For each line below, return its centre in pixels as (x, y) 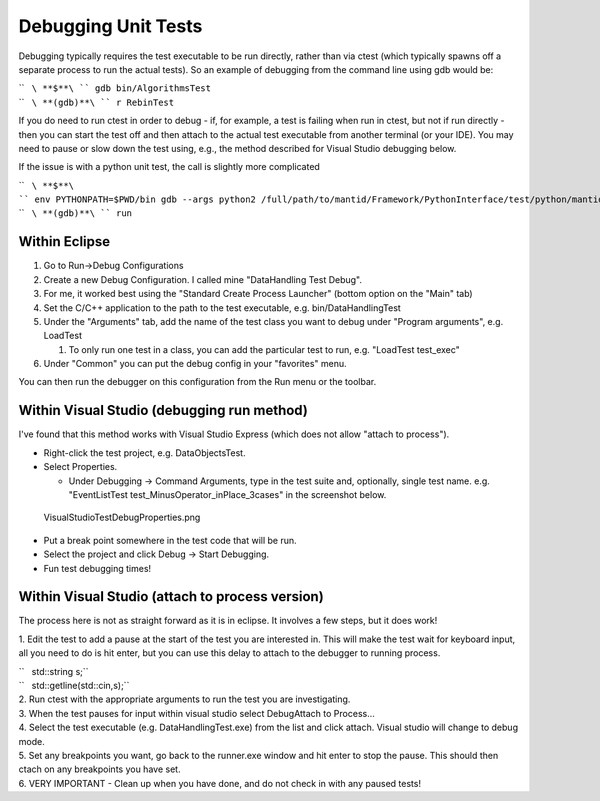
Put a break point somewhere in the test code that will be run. (170, 540)
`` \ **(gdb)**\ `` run (75, 213)
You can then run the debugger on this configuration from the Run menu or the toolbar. (197, 382)
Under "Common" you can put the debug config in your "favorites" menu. (195, 364)
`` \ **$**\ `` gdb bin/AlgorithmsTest (115, 88)
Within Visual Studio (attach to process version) (171, 596)
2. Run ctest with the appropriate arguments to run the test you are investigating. (184, 699)
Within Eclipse (64, 241)
